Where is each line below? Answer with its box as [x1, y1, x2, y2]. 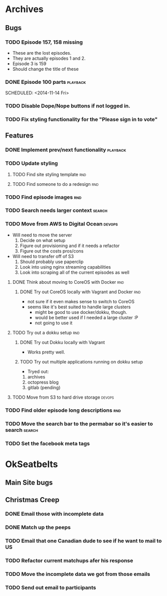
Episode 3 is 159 [12, 60, 47, 66]
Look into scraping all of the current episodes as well [20, 269, 129, 275]
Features [5, 132, 34, 140]
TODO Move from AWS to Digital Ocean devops [5, 220, 118, 227]
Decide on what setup [20, 237, 66, 243]
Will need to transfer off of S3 [12, 253, 74, 259]
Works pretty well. [27, 349, 65, 355]
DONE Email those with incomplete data [5, 511, 104, 518]
